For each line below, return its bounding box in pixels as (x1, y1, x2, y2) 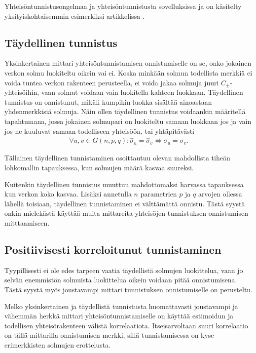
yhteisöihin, (4, 87, 39, 97)
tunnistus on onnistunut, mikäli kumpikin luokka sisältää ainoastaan (4, 96, 212, 107)
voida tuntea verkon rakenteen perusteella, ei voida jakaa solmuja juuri (4, 77, 219, 87)
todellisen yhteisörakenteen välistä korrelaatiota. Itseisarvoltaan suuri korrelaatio (4, 320, 248, 330)
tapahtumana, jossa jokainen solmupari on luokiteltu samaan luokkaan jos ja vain (4, 116, 252, 126)
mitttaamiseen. (4, 217, 50, 228)
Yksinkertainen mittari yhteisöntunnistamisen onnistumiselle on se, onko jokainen (4, 58, 252, 68)
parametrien (140, 189, 177, 199)
